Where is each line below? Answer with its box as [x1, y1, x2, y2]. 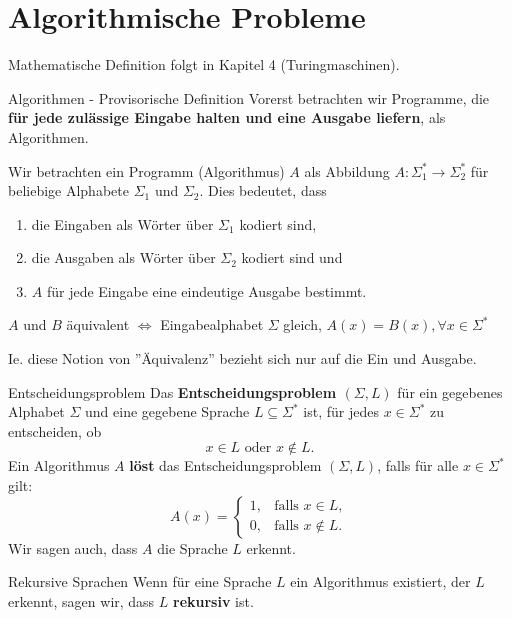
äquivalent [66, 314, 130, 335]
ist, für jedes [303, 401, 379, 422]
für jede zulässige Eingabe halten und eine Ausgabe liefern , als [8, 107, 446, 128]
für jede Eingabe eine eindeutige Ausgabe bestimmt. [46, 280, 367, 301]
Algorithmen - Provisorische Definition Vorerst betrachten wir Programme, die [8, 87, 490, 108]
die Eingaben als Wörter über [31, 213, 214, 234]
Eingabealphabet [160, 314, 264, 335]
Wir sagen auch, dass [8, 537, 138, 558]
